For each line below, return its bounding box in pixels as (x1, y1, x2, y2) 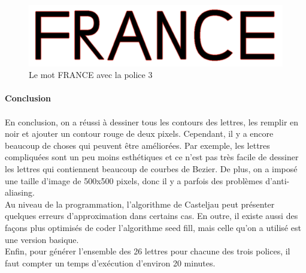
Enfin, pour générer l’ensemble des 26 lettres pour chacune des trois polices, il (5, 245, 290, 257)
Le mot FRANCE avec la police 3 (29, 68, 153, 81)
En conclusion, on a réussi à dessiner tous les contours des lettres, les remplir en (5, 115, 299, 128)
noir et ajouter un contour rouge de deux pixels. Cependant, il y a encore (5, 127, 274, 140)
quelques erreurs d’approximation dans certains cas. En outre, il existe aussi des (5, 209, 298, 222)
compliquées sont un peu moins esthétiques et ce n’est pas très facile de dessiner (5, 151, 299, 163)
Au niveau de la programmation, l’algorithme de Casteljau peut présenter (5, 197, 275, 210)
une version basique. (5, 233, 79, 245)
